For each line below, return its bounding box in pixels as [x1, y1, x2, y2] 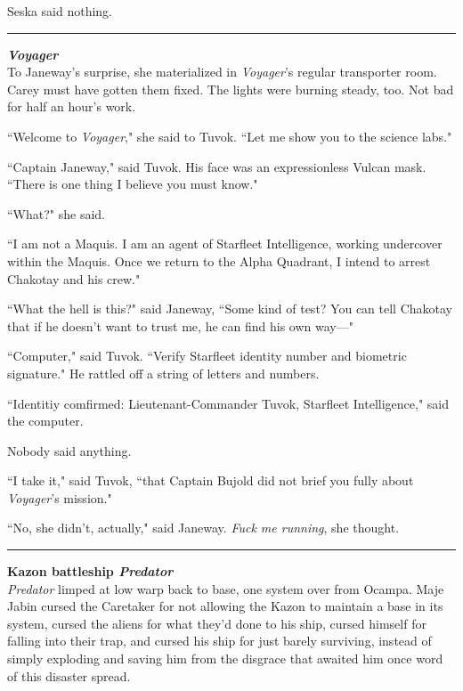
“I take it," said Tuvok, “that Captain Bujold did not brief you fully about [7, 471, 414, 490]
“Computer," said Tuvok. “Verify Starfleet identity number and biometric [7, 346, 407, 365]
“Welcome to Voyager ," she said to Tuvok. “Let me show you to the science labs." [7, 126, 452, 145]
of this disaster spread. [7, 666, 131, 685]
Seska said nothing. [7, 2, 113, 20]
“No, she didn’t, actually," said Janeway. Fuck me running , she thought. [7, 518, 400, 537]
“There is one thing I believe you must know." [7, 175, 258, 193]
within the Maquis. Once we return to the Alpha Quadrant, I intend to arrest [7, 251, 431, 270]
